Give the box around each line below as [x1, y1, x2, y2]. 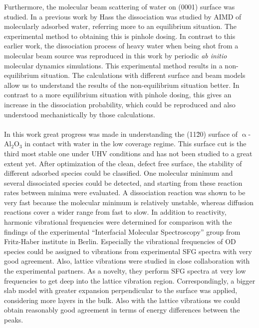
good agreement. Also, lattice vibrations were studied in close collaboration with [4, 256, 250, 266]
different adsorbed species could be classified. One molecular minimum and [4, 168, 233, 178]
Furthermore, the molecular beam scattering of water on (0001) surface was [4, 1, 235, 11]
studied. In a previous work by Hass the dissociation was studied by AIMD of [4, 11, 242, 21]
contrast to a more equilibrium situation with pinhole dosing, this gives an [4, 89, 232, 100]
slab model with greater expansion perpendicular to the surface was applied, [4, 285, 238, 296]
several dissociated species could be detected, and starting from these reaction [4, 177, 243, 188]
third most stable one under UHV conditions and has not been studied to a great [4, 148, 253, 158]
